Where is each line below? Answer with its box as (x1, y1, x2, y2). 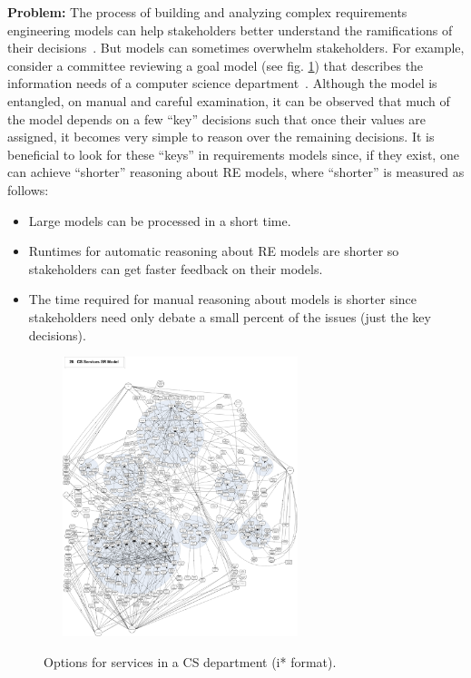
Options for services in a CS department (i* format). (44, 652, 337, 671)
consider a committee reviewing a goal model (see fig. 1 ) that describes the (7, 55, 424, 74)
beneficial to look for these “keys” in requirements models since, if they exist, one (7, 144, 459, 163)
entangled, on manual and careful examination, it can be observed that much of (7, 91, 450, 110)
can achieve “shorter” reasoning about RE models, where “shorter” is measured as (7, 162, 465, 182)
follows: (7, 180, 49, 199)
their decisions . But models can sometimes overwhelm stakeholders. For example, (7, 38, 465, 57)
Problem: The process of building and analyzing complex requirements (7, 3, 407, 21)
